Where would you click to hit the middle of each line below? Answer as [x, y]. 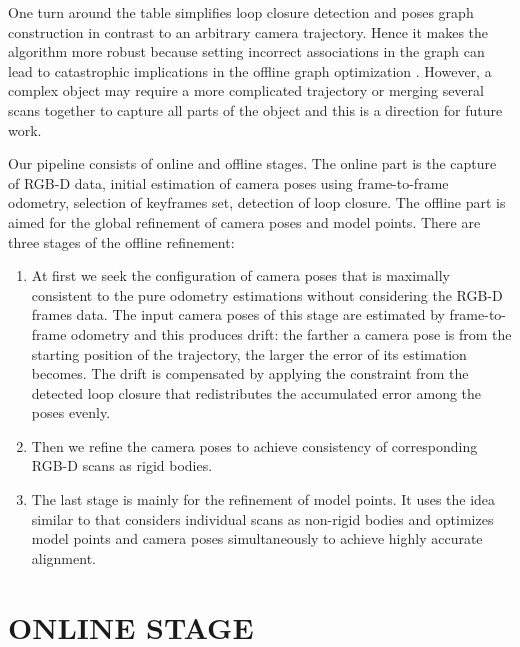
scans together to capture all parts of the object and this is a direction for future [255, 109]
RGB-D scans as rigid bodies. [122, 465]
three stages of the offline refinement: [121, 241]
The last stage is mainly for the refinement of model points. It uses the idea [263, 499]
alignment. [63, 557]
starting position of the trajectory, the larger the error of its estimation [249, 353]
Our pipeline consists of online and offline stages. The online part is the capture [252, 163]
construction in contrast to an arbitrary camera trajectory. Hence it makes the [248, 31]
